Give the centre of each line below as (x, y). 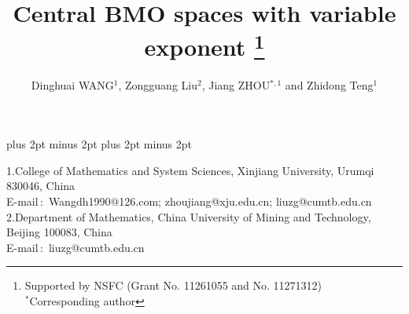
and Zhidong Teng (329, 84)
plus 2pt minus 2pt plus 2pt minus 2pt (99, 144)
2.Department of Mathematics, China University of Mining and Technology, (189, 216)
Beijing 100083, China (59, 232)
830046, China (41, 186)
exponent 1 (204, 45)
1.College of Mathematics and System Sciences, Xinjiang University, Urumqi (190, 170)
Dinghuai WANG (72, 84)
